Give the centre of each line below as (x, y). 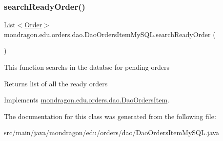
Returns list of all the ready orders (56, 83)
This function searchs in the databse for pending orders (87, 67)
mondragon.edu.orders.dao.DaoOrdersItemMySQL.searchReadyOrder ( (110, 34)
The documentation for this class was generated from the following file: (110, 116)
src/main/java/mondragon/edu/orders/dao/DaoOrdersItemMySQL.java (112, 132)
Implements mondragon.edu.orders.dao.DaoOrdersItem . (87, 100)
